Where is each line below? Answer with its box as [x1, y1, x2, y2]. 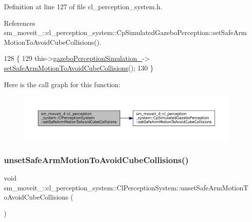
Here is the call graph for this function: [4, 79, 121, 89]
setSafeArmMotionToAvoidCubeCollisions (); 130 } [4, 62, 154, 73]
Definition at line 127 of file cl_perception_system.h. [4, 1, 162, 11]
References [4, 18, 36, 28]
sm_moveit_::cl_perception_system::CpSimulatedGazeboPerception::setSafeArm [4, 27, 247, 37]
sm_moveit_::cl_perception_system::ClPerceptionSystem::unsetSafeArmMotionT [4, 182, 249, 192]
